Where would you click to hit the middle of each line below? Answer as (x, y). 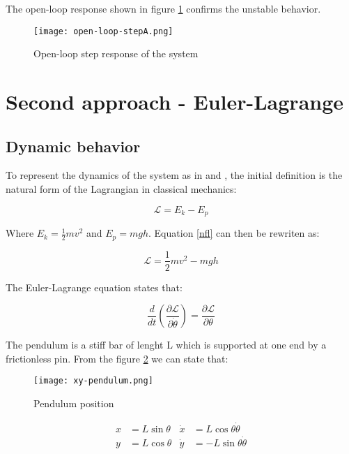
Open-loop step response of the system (116, 53)
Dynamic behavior (73, 146)
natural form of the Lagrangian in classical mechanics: (121, 189)
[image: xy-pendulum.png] (93, 381)
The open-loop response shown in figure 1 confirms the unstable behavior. (163, 8)
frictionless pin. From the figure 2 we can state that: (117, 358)
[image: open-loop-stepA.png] (103, 31)
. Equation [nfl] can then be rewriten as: (234, 233)
